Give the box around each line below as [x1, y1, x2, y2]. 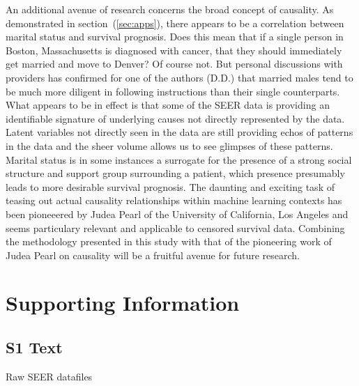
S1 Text [6, 337, 63, 358]
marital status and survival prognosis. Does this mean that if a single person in [6, 29, 344, 44]
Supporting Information [6, 288, 240, 317]
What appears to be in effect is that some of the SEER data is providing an [6, 98, 330, 112]
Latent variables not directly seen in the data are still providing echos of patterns [6, 125, 353, 139]
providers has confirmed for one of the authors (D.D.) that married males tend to [6, 70, 353, 84]
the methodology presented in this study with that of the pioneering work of [6, 234, 332, 249]
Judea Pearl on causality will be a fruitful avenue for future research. [6, 247, 300, 262]
